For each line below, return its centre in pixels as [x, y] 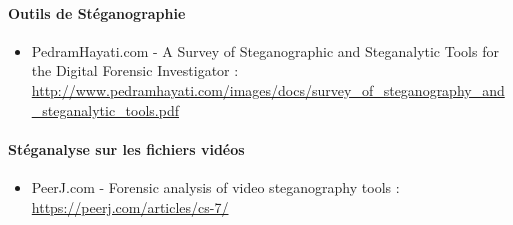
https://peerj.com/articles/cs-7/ [130, 206]
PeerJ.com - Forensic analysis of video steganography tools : [215, 186]
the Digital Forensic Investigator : [135, 70]
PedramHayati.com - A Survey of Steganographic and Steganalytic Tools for [265, 50]
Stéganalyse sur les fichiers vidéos [126, 148]
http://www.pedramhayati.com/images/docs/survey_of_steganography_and [268, 89]
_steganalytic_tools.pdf [105, 109]
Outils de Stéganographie [97, 12]
